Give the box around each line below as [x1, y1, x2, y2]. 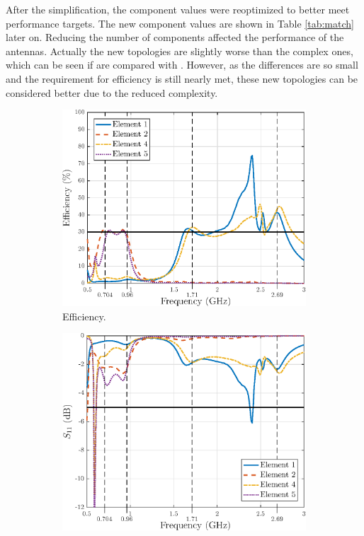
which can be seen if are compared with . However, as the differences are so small [6, 57, 358, 72]
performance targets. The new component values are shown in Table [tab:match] [6, 16, 354, 30]
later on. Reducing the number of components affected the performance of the [6, 30, 344, 45]
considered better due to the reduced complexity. [6, 85, 218, 100]
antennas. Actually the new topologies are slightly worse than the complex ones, [6, 43, 353, 58]
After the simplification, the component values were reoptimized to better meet [6, 2, 350, 16]
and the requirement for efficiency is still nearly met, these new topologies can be [6, 71, 358, 86]
